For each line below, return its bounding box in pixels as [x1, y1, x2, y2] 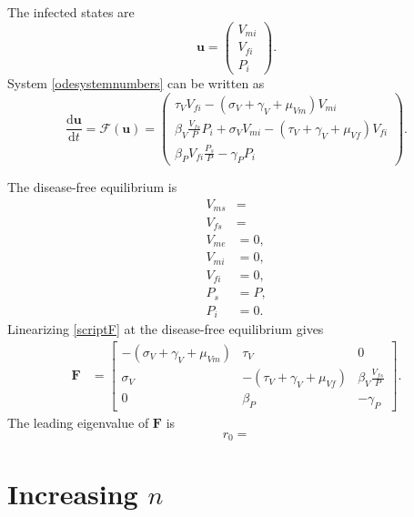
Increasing [7, 475, 138, 512]
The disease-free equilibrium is [7, 177, 177, 197]
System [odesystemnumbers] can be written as [7, 74, 265, 93]
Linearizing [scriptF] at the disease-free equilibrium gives [7, 319, 324, 339]
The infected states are [7, 3, 135, 21]
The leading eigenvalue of [7, 412, 149, 431]
